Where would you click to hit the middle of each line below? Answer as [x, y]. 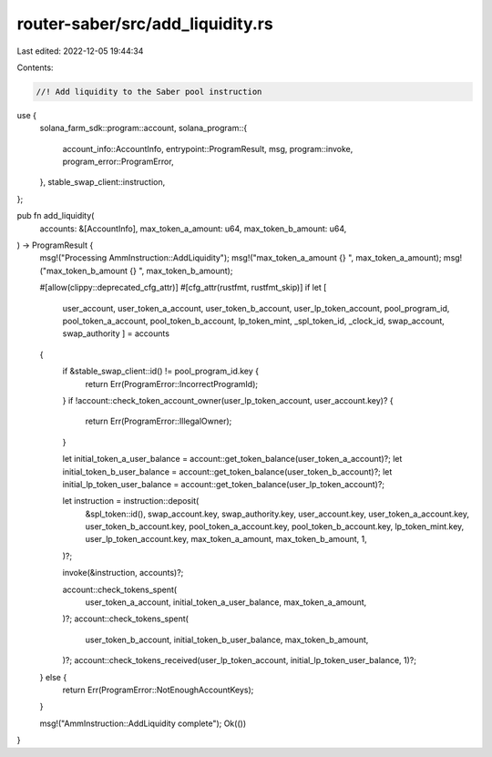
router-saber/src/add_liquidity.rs [145, 24]
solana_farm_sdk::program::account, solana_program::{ [143, 128]
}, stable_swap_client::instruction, [102, 182]
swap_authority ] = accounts [116, 333]
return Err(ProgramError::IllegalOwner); [159, 421]
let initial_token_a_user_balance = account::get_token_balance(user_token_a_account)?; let [232, 459]
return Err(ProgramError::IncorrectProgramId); [172, 384]
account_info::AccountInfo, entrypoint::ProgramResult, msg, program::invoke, [208, 148]
